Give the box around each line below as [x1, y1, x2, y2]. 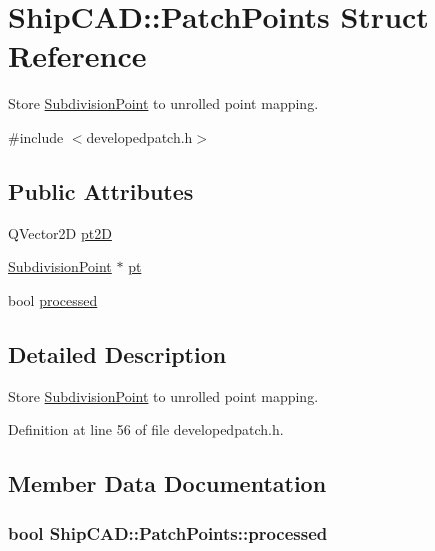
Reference [8, 35, 147, 76]
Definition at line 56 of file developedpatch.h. [8, 419, 284, 440]
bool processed [8, 289, 98, 310]
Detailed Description [8, 338, 227, 369]
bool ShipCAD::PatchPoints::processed [8, 520, 328, 545]
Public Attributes [8, 175, 194, 206]
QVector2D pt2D [8, 222, 112, 243]
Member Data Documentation [8, 468, 327, 499]
